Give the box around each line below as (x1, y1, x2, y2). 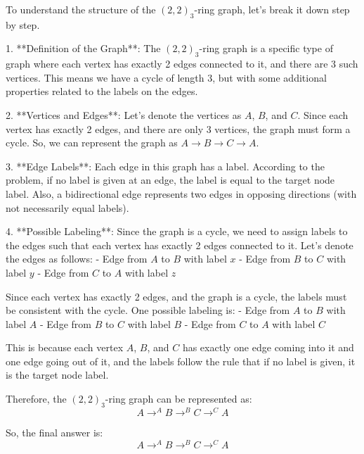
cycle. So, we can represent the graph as (6, 135, 178, 150)
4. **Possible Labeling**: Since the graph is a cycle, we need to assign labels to (6, 224, 348, 239)
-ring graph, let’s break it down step (194, 2, 350, 16)
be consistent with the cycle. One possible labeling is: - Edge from (6, 303, 290, 317)
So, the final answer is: (6, 424, 103, 439)
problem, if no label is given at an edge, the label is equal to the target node (6, 172, 335, 187)
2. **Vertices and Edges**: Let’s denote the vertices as (6, 107, 242, 122)
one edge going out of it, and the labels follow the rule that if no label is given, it (6, 353, 356, 368)
